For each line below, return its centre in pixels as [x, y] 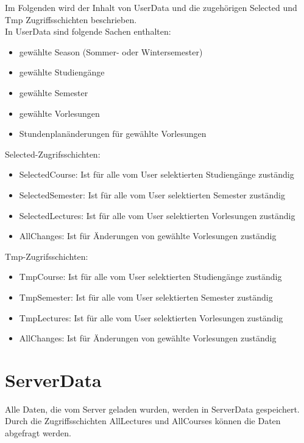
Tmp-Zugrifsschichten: [47, 256]
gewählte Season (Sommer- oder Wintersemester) [111, 51]
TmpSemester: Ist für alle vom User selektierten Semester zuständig [146, 297]
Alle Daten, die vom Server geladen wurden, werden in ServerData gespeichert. [152, 409]
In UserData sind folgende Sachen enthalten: [88, 31]
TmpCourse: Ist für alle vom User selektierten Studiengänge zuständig [150, 277]
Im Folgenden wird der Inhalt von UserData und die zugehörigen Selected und [151, 7]
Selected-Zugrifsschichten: [53, 154]
